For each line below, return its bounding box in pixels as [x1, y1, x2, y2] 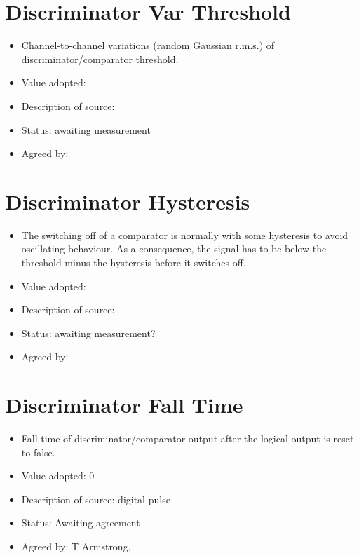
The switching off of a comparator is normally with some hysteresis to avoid [21, 227, 348, 242]
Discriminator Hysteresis [5, 186, 250, 215]
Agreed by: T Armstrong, [21, 539, 131, 554]
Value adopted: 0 [21, 468, 95, 483]
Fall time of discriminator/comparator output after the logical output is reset [21, 431, 354, 446]
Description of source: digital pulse [21, 491, 170, 506]
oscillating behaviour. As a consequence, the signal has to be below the [21, 241, 327, 256]
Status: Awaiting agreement [21, 515, 140, 530]
